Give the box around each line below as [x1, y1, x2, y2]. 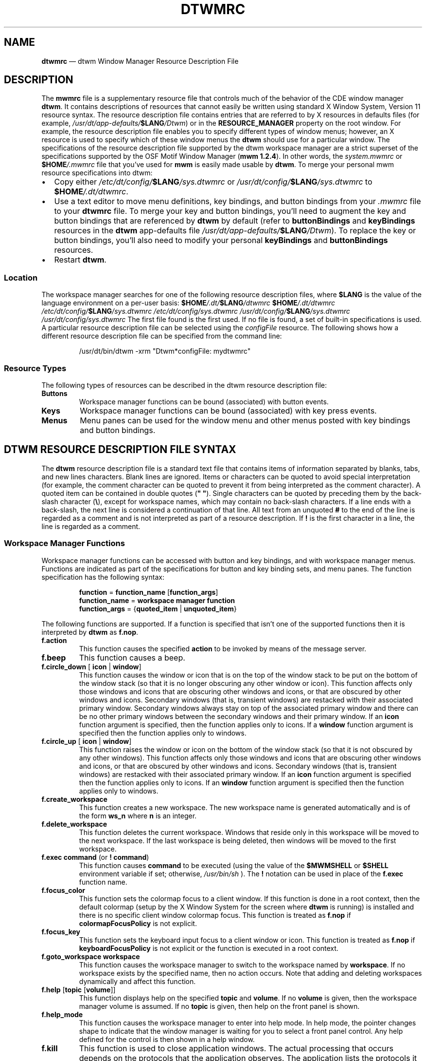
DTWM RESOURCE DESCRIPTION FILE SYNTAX [4, 443, 236, 456]
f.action [41, 636, 67, 644]
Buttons [41, 389, 68, 398]
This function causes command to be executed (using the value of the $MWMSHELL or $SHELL [79, 861, 389, 870]
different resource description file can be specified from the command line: [41, 332, 282, 341]
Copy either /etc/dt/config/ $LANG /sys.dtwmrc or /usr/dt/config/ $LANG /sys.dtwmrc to [54, 177, 373, 187]
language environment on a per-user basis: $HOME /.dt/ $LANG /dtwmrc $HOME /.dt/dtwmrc [41, 299, 336, 307]
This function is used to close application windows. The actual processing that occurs [79, 1043, 394, 1053]
